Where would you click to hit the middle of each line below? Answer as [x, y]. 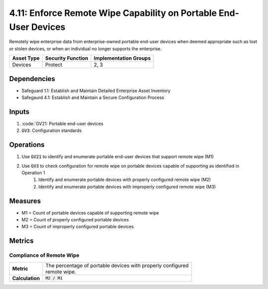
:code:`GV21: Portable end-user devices [63, 123]
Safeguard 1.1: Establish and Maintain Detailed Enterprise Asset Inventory [96, 91]
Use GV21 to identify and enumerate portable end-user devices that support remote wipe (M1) [118, 157]
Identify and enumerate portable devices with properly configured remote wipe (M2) [125, 180]
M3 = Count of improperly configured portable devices [78, 227]
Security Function [67, 58]
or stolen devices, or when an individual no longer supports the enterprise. [86, 48]
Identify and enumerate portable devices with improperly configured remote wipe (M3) [127, 187]
